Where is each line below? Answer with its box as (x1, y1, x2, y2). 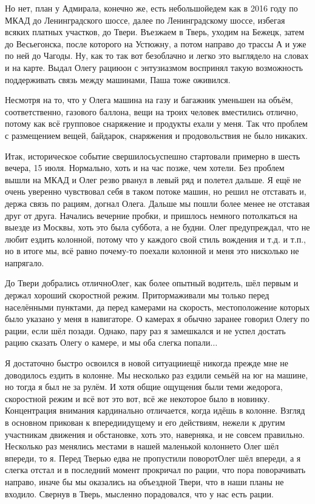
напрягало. (5, 256, 44, 269)
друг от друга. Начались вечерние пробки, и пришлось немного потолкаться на (5, 209, 297, 221)
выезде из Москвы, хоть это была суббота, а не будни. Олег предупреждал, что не (5, 221, 310, 234)
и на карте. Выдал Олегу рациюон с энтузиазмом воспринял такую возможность (5, 61, 303, 73)
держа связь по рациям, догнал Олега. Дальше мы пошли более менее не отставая (5, 197, 310, 209)
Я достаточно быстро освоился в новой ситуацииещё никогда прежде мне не (5, 357, 289, 369)
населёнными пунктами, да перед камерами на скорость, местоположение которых (5, 300, 310, 313)
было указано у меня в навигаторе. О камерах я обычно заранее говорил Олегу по (5, 312, 310, 325)
